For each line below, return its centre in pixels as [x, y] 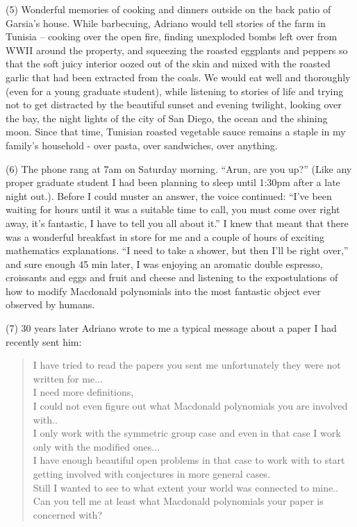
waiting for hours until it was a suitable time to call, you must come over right [173, 209]
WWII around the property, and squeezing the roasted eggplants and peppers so [177, 50]
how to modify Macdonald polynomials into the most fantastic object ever [163, 291]
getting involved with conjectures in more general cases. [151, 474]
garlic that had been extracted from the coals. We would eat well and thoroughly [178, 77]
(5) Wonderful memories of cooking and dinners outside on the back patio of [168, 9]
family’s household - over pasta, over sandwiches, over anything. [142, 145]
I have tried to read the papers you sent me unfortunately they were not [187, 365]
